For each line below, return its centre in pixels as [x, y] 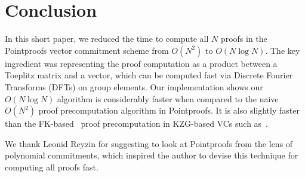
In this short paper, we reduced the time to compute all [107, 39]
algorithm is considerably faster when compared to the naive [168, 98]
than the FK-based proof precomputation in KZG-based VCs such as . [137, 123]
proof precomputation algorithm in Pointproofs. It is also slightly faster [169, 110]
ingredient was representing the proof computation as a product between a [141, 63]
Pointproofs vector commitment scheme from [87, 50]
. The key [283, 50]
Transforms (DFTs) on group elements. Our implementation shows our [134, 86]
